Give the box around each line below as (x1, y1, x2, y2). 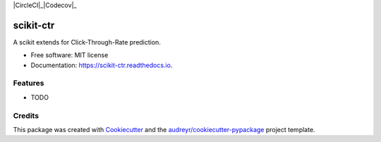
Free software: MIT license (30, 51, 109, 59)
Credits (13, 110, 39, 120)
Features (13, 78, 44, 88)
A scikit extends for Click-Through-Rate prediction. (13, 37, 162, 46)
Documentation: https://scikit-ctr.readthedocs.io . (30, 61, 173, 69)
